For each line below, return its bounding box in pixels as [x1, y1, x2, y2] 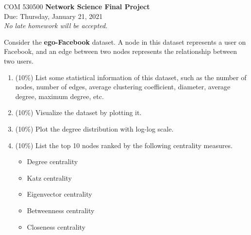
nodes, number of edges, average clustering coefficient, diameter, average [15, 82, 231, 92]
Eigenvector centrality [27, 189, 92, 199]
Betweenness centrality [27, 205, 95, 215]
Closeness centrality [27, 221, 86, 232]
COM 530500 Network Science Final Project [4, 1, 150, 11]
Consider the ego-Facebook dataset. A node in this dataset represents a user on [4, 36, 246, 47]
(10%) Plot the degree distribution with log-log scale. [15, 123, 174, 134]
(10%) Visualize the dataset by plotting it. [15, 107, 142, 117]
